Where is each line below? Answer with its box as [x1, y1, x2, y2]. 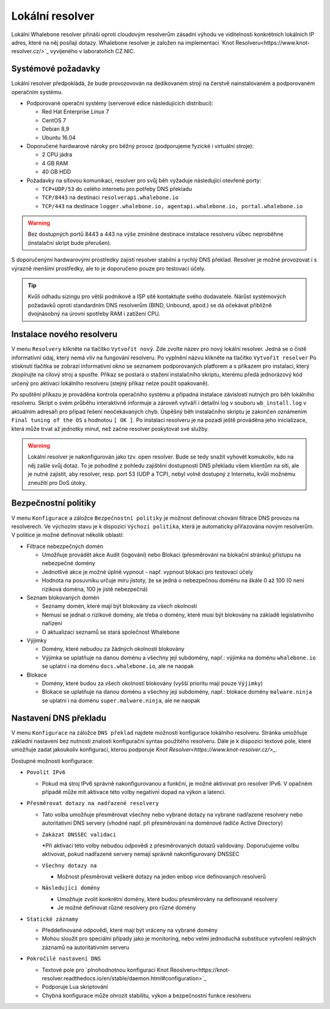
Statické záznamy [26, 915, 79, 923]
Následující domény [42, 885, 100, 891]
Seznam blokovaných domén [26, 594, 100, 601]
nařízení [42, 620, 62, 627]
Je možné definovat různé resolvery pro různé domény [57, 904, 196, 912]
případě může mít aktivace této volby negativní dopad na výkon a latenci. [42, 788, 226, 795]
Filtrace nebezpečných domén [26, 542, 104, 550]
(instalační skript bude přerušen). [28, 239, 112, 246]
